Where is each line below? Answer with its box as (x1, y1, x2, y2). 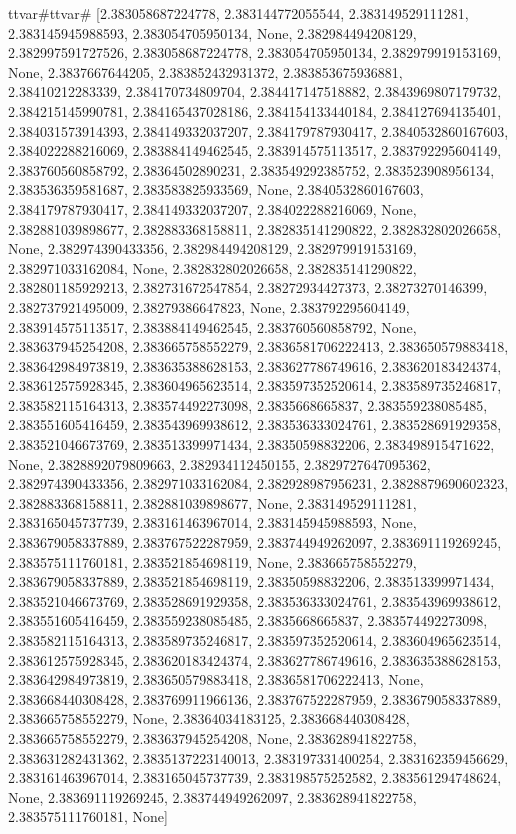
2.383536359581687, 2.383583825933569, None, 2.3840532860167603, (8, 179, 424, 200)
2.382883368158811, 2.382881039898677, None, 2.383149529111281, (8, 492, 417, 513)
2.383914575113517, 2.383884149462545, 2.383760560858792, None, (8, 316, 417, 337)
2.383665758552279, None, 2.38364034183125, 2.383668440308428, (8, 708, 410, 729)
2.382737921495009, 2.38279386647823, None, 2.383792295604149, (8, 296, 410, 317)
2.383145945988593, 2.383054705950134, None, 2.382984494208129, (8, 22, 417, 43)
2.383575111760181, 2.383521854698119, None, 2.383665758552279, (8, 551, 417, 572)
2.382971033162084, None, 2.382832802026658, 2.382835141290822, (8, 257, 417, 278)
